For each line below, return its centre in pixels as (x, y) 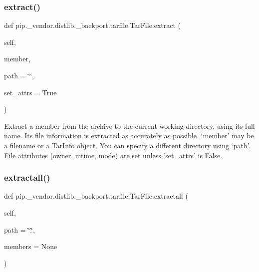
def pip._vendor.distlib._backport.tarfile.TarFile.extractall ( (96, 196)
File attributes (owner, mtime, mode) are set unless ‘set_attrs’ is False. (113, 155)
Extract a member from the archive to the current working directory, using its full (129, 126)
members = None (31, 246)
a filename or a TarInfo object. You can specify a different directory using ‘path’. (127, 145)
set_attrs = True (30, 92)
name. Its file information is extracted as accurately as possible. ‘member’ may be (129, 136)
